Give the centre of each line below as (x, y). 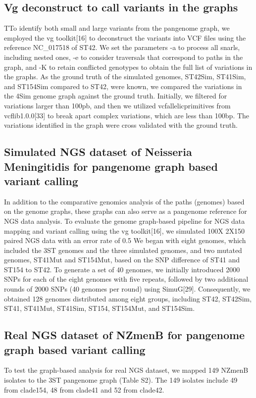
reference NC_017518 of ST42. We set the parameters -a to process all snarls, (122, 47)
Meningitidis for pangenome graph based (111, 166)
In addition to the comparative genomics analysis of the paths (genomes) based (124, 201)
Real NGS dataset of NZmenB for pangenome (125, 335)
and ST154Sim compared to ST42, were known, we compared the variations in (123, 86)
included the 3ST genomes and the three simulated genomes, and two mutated (123, 250)
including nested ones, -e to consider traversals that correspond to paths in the (124, 57)
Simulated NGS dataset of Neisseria (98, 152)
